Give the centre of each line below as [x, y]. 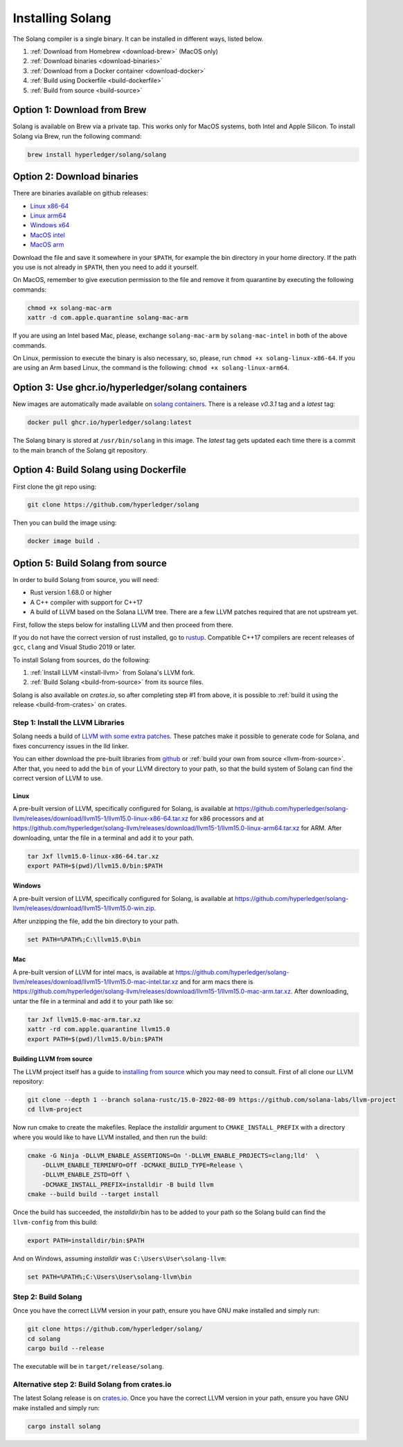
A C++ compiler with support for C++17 [87, 602]
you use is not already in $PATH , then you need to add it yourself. [106, 268]
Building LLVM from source [53, 1059]
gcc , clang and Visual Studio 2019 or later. [74, 647]
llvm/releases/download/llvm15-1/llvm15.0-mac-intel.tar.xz [96, 982]
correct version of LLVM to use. [58, 778]
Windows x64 [50, 225]
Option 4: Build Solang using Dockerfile [100, 470]
